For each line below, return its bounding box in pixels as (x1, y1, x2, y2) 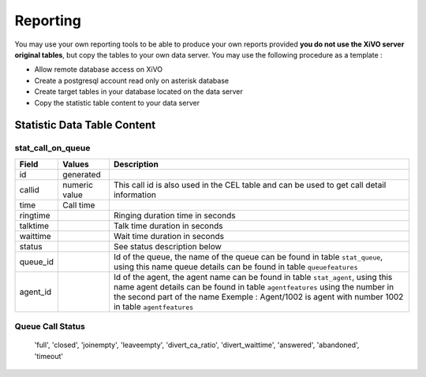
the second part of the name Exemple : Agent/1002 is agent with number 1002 (113, 291, 404, 302)
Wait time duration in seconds (113, 230, 225, 241)
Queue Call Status (14, 321, 86, 332)
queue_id (19, 256, 54, 267)
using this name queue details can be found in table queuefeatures (113, 261, 358, 272)
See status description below (113, 241, 222, 252)
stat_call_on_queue (14, 143, 91, 154)
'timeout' (34, 351, 64, 360)
